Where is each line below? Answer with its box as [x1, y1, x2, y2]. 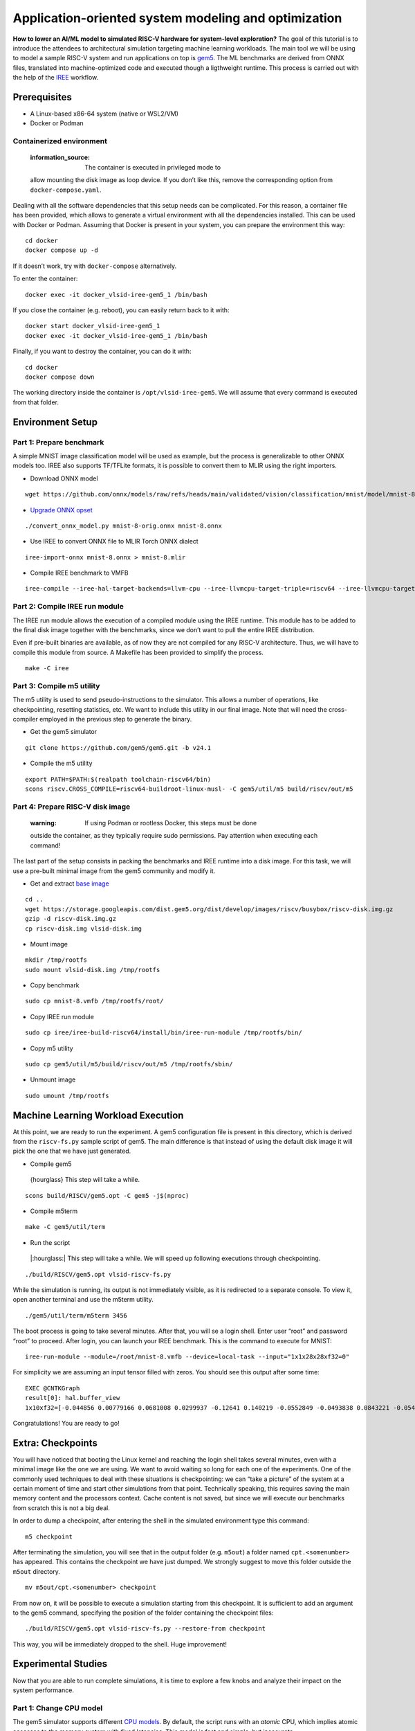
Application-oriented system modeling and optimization [12, 10, 342, 26]
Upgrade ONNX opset [30, 505, 93, 514]
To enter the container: [12, 274, 78, 283]
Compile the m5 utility [30, 759, 93, 768]
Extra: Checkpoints [12, 1437, 98, 1449]
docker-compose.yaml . [30, 186, 102, 194]
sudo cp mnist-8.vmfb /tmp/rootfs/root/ [25, 997, 164, 1005]
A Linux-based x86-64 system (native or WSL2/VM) [30, 109, 179, 118]
